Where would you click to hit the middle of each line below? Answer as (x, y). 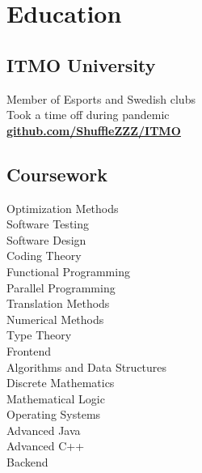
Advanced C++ (46, 446)
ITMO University (81, 64)
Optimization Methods (63, 208)
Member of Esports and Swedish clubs (101, 98)
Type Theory (39, 335)
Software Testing (48, 224)
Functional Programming (68, 271)
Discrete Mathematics (61, 383)
